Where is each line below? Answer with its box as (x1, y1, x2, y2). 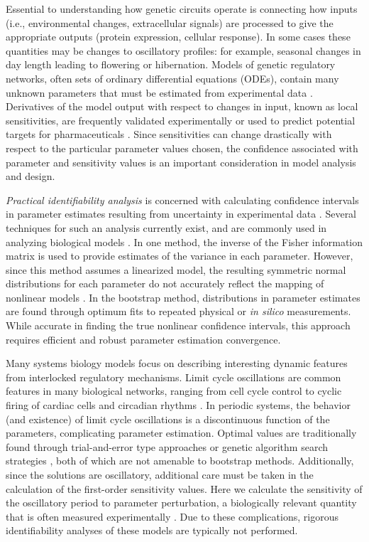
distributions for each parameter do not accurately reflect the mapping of (6, 276, 324, 291)
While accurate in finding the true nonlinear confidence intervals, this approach (6, 318, 351, 333)
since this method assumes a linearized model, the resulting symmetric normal (6, 262, 346, 277)
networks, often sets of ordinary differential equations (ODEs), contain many (6, 70, 339, 85)
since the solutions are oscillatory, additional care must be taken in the (6, 467, 314, 482)
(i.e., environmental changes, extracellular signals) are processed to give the (6, 15, 334, 30)
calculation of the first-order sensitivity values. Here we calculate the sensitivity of (6, 481, 363, 496)
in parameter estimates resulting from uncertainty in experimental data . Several (6, 206, 357, 221)
